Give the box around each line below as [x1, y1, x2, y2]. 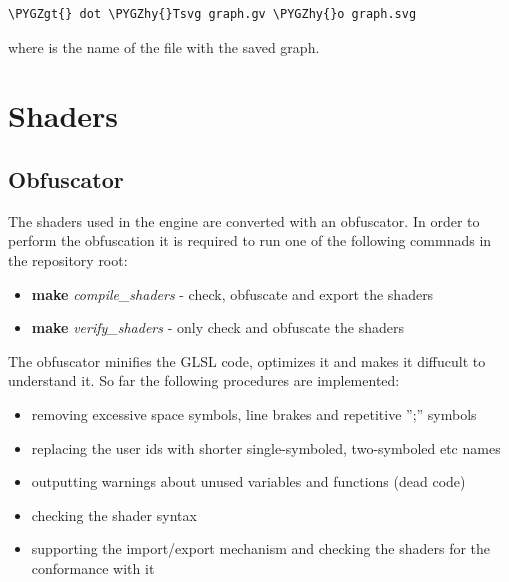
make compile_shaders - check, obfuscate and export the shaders [31, 283, 434, 304]
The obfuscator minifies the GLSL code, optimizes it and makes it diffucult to [8, 350, 486, 371]
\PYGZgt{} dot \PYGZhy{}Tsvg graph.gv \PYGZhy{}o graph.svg [8, 7, 417, 21]
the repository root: [8, 249, 128, 270]
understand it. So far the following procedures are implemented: [8, 370, 400, 391]
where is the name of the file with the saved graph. [8, 36, 320, 57]
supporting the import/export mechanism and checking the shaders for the [31, 538, 491, 559]
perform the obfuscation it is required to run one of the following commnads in [8, 230, 492, 251]
